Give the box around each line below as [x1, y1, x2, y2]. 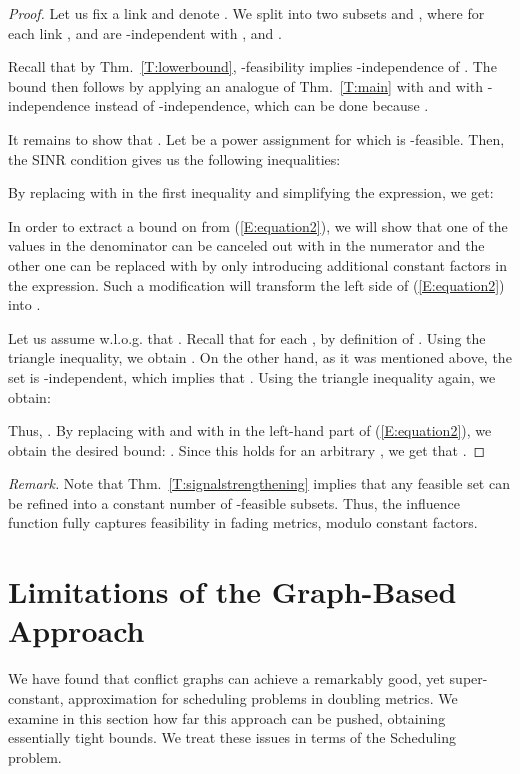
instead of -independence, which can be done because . [94, 95, 429, 116]
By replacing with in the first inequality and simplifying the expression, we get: [8, 182, 494, 203]
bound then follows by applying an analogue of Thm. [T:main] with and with [8, 75, 483, 96]
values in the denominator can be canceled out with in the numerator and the [8, 235, 485, 256]
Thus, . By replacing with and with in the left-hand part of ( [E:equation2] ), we [8, 420, 492, 441]
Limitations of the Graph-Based [8, 571, 457, 612]
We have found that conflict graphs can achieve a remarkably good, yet [8, 668, 445, 689]
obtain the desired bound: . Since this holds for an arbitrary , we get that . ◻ [8, 439, 486, 460]
